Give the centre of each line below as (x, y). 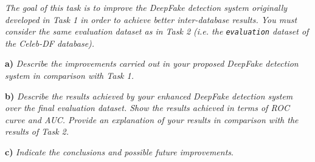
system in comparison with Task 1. (70, 76)
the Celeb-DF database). (50, 43)
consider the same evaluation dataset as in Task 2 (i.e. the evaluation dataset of (157, 31)
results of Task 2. (37, 131)
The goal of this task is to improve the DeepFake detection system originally (146, 7)
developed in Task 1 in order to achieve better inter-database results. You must (151, 19)
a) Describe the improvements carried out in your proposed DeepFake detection (152, 63)
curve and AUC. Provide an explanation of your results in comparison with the (152, 119)
